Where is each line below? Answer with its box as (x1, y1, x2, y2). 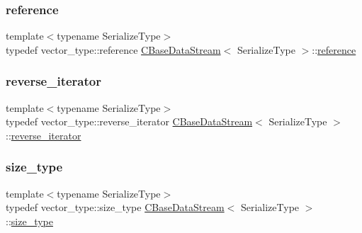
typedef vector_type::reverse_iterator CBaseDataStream (6, 114, 253, 129)
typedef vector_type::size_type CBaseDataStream (6, 200, 225, 215)
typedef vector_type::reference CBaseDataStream (6, 42, 221, 57)
